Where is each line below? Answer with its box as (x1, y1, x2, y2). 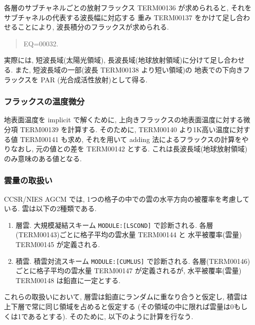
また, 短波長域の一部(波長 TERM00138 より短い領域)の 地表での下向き (15, 64, 243, 74)
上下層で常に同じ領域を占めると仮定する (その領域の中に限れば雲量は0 (4, 301, 234, 312)
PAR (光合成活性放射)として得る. (41, 74, 148, 84)
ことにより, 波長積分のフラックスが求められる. (17, 22, 169, 32)
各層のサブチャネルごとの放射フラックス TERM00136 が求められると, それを (4, 2, 252, 12)
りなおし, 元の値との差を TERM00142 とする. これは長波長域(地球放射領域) (4, 144, 248, 154)
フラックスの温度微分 (4, 95, 85, 108)
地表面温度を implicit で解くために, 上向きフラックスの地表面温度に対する (4, 114, 244, 125)
